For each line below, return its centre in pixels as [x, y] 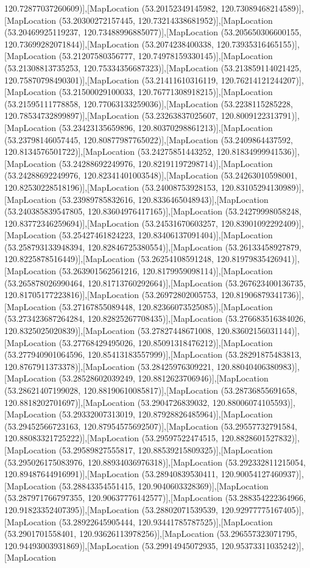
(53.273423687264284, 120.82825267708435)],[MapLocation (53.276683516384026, [155, 318]
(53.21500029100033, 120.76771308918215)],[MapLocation [166, 92]
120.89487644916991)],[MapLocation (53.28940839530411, [111, 474]
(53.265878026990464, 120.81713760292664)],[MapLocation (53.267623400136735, [155, 282]
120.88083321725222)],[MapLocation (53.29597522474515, [111, 438]
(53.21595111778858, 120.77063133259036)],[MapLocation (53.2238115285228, [149, 103]
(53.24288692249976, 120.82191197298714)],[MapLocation [166, 163]
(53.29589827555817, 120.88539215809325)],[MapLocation [166, 449]
